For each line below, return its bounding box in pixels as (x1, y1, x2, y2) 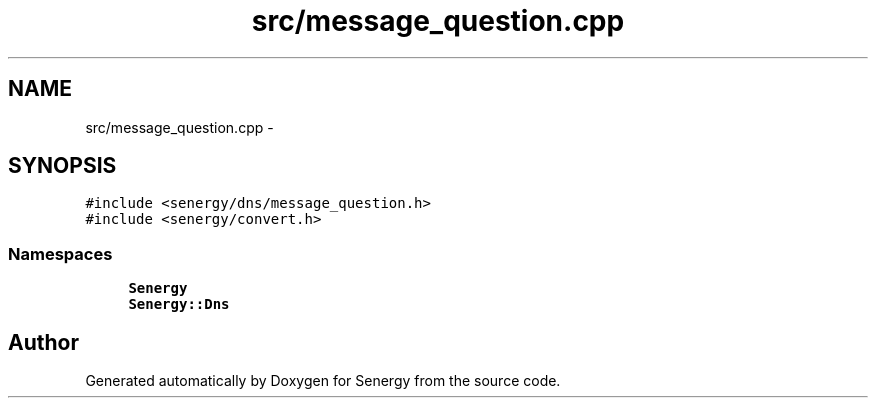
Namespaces (8, 243, 113, 264)
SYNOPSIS (8, 153, 117, 179)
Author (8, 329, 79, 355)
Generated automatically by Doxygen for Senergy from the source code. (85, 372, 561, 390)
